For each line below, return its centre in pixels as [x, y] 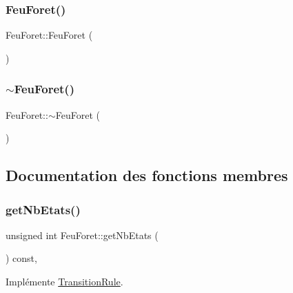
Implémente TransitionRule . [64, 281]
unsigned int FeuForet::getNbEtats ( [82, 235]
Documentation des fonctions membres [147, 175]
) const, [21, 258]
